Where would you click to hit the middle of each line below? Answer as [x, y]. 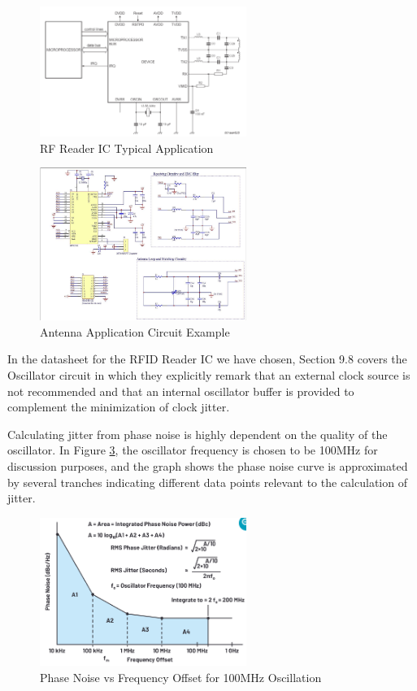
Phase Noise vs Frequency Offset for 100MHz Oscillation [181, 677]
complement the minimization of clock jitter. [119, 407]
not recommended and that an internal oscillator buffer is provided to [181, 391]
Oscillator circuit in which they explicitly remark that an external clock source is [209, 375]
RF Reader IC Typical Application [127, 148]
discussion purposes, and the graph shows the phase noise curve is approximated [208, 465]
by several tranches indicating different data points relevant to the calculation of [207, 482]
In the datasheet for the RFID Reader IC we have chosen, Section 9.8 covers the [207, 359]
